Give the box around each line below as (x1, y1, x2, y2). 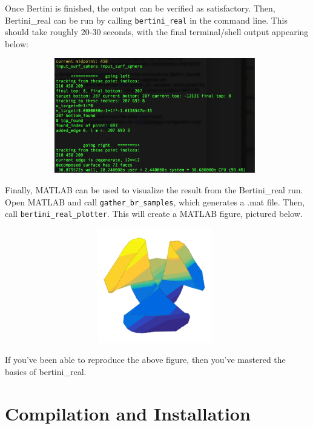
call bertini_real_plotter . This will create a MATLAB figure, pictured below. (5, 207, 303, 220)
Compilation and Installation (5, 401, 251, 425)
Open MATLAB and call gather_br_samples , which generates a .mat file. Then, (5, 195, 305, 208)
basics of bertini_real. (5, 365, 87, 378)
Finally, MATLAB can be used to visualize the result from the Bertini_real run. (5, 184, 303, 196)
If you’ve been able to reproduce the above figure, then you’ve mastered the (5, 353, 286, 366)
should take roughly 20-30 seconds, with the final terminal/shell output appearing (5, 25, 309, 38)
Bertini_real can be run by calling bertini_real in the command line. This (5, 13, 288, 26)
